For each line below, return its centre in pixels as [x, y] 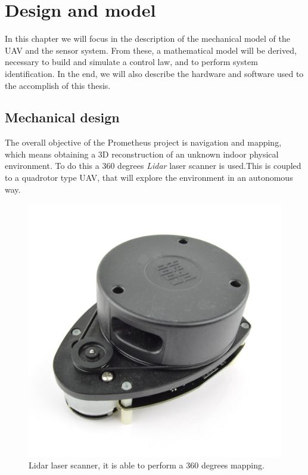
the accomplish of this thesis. [58, 85]
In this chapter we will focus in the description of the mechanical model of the [148, 38]
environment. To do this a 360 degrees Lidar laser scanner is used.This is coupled [153, 166]
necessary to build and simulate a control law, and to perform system [131, 62]
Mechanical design [62, 117]
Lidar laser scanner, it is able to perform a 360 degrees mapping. [147, 465]
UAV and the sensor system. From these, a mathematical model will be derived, [151, 50]
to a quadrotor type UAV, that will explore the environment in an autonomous [149, 178]
